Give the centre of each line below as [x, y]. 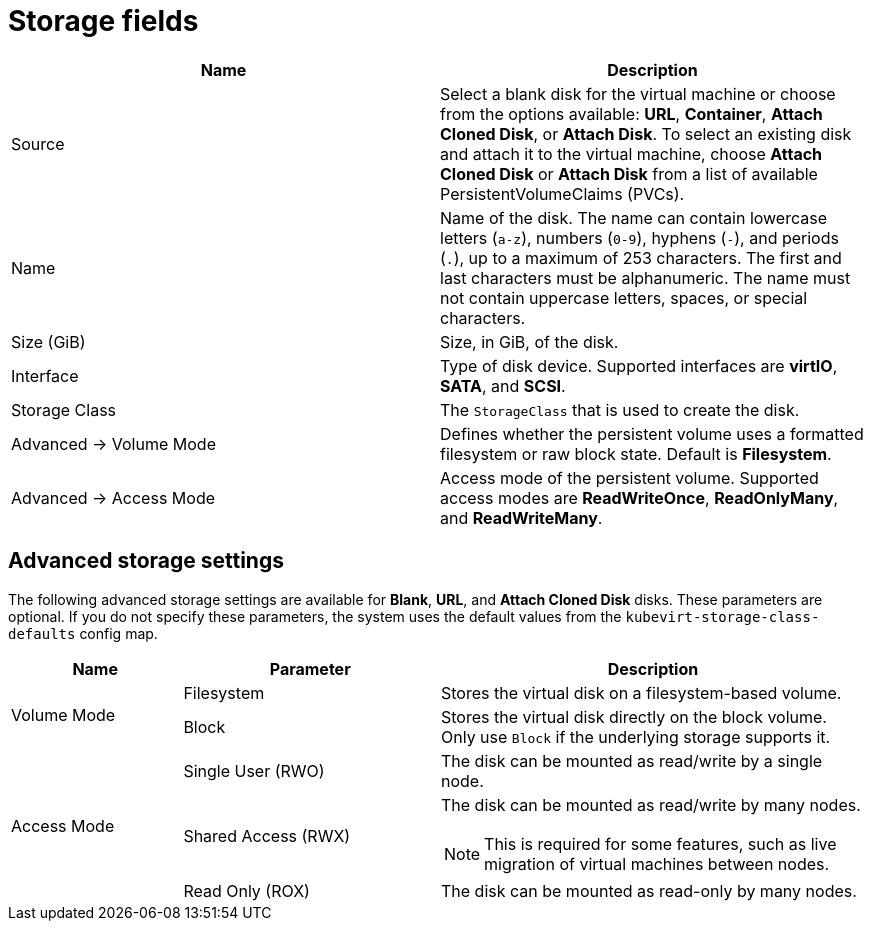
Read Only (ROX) [246, 890]
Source [38, 143]
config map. [118, 633]
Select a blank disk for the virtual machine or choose [638, 93]
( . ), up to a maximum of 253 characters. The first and [641, 257]
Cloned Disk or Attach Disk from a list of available [629, 173]
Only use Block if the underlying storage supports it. [635, 736]
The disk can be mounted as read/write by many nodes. [650, 804]
